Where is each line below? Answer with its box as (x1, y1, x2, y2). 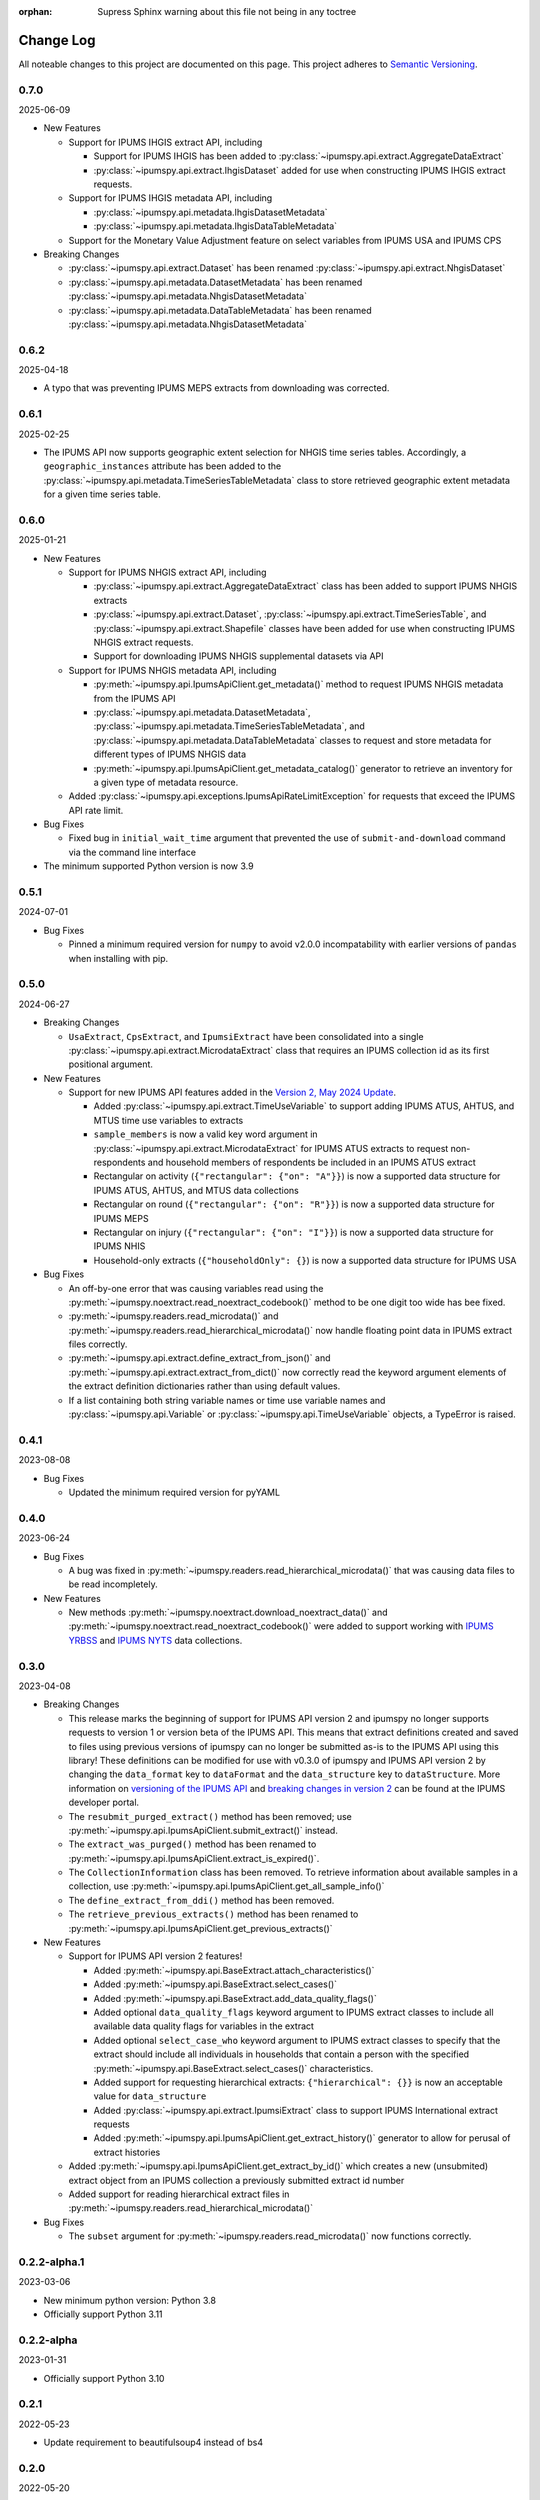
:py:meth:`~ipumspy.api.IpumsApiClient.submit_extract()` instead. (68, 1824, 339, 1836)
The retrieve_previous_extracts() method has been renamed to (68, 1908, 359, 1920)
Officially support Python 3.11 (43, 2308, 164, 2320)
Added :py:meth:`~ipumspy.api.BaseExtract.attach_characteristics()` (93, 1964, 375, 1976)
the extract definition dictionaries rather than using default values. (68, 1380, 341, 1392)
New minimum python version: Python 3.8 (43, 2294, 217, 2306)
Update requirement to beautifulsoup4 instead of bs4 (43, 2436, 264, 2449)
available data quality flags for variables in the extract (93, 2020, 315, 2032)
